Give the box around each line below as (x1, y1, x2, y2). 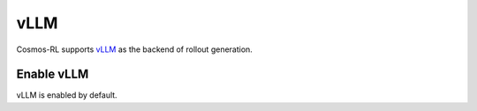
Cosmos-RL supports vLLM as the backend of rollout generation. (16, 44, 254, 55)
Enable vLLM (16, 67, 89, 82)
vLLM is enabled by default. (16, 90, 118, 100)
